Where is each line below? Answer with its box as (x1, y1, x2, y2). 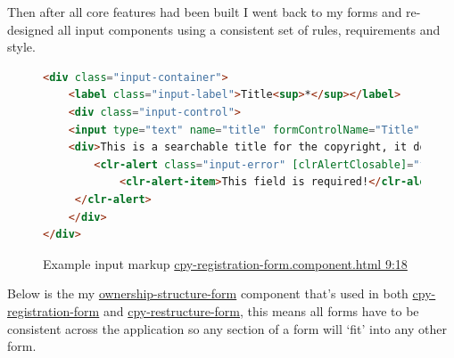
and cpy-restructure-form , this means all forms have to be (103, 301, 419, 320)
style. (7, 37, 36, 56)
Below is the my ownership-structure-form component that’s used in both (7, 284, 409, 303)
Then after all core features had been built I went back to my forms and (7, 3, 402, 20)
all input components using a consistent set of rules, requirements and (57, 20, 441, 38)
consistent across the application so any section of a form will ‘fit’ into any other (7, 319, 447, 338)
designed (7, 20, 54, 38)
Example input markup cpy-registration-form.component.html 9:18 (43, 254, 408, 273)
